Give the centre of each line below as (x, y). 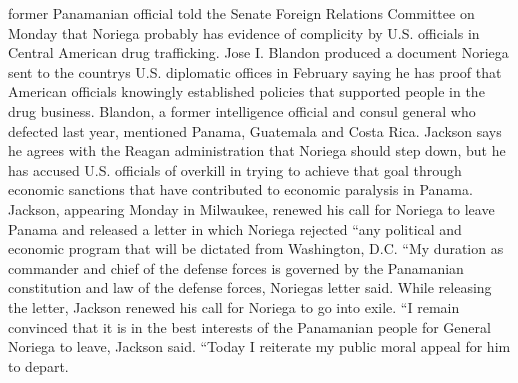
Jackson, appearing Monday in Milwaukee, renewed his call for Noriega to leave (251, 208)
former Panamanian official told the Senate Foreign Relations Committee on (241, 13)
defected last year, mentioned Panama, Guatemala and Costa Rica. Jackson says (255, 130)
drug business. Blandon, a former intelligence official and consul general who (242, 110)
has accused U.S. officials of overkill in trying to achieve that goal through (235, 169)
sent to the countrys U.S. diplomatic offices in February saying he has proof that (255, 71)
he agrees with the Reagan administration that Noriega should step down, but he (257, 150)
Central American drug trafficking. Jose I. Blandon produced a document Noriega (258, 52)
